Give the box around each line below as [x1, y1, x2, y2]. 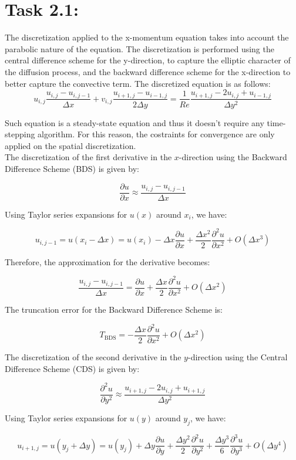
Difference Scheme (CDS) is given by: [5, 362, 140, 374]
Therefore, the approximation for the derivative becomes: [5, 255, 210, 268]
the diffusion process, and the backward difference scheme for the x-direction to [5, 65, 291, 77]
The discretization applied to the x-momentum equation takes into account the [5, 31, 289, 43]
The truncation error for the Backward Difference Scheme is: [5, 303, 223, 315]
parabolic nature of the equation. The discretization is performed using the [5, 42, 274, 55]
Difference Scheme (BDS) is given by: [5, 162, 139, 174]
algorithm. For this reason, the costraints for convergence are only [38, 128, 275, 140]
